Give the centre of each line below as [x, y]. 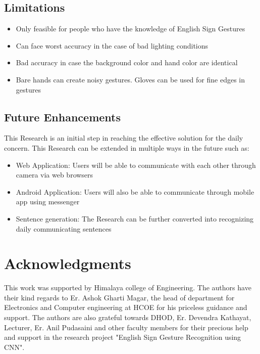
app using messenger [48, 202]
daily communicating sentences [64, 228]
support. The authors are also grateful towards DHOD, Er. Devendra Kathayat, [128, 317]
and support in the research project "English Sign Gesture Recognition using [123, 337]
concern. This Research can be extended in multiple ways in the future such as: [127, 147]
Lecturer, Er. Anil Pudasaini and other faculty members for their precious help [126, 327]
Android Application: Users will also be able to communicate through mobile [135, 191]
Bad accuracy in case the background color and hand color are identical [127, 62]
